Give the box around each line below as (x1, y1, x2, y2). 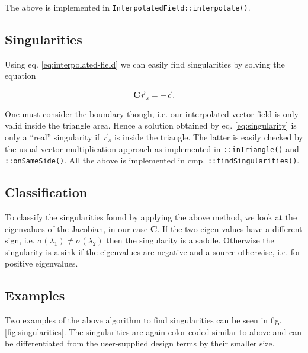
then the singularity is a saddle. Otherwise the (106, 234, 274, 246)
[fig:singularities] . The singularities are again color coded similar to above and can (5, 325, 302, 338)
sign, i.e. (5, 234, 35, 246)
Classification (5, 183, 88, 201)
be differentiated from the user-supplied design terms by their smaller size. (5, 337, 275, 349)
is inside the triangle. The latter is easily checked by (114, 130, 303, 143)
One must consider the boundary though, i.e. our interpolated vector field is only (5, 107, 299, 120)
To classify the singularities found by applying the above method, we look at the (5, 211, 297, 223)
